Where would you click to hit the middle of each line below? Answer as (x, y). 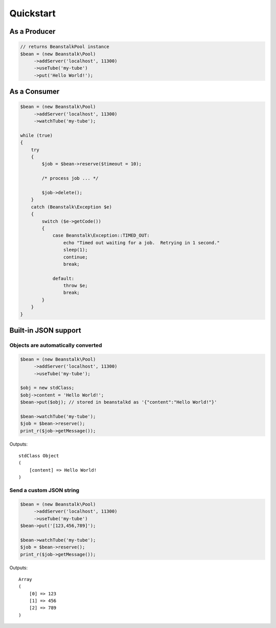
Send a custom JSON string (44, 491)
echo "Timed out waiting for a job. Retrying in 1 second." (141, 242)
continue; (75, 257)
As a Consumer (34, 92)
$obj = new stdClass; (47, 388)
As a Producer (32, 31)
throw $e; (75, 286)
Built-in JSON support (45, 330)
